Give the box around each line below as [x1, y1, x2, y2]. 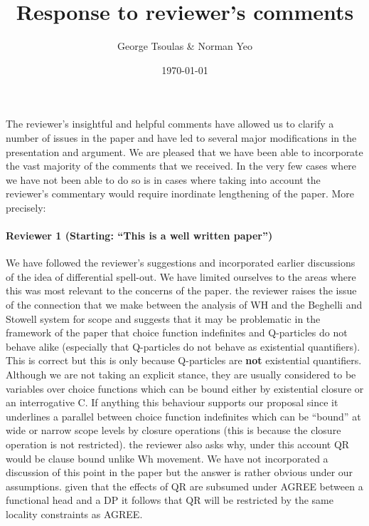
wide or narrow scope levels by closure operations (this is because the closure [6, 423, 341, 438]
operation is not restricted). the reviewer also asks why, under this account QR [6, 436, 350, 451]
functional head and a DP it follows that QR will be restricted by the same [6, 493, 333, 507]
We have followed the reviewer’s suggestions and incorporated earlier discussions [6, 255, 355, 270]
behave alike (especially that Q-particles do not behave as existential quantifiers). [6, 339, 360, 354]
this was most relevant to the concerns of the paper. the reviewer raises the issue [6, 283, 357, 298]
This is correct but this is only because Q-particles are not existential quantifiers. [6, 353, 362, 368]
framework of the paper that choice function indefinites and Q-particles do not [6, 325, 348, 340]
